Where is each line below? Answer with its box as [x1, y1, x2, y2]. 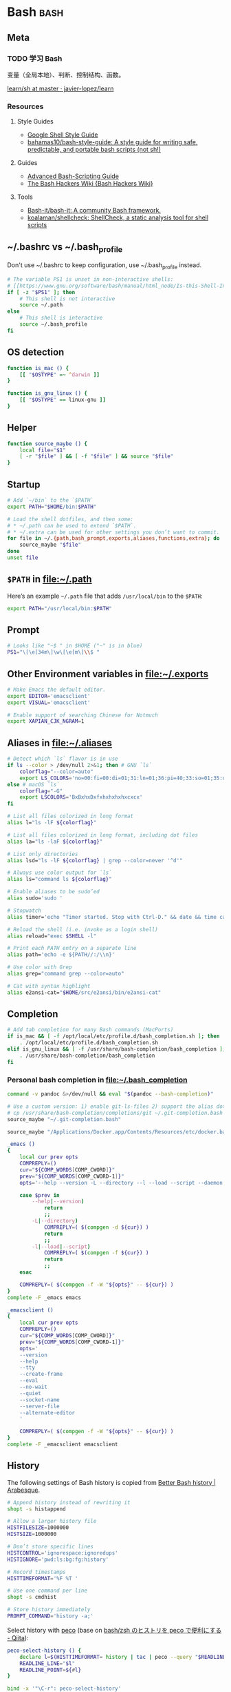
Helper [7, 422, 37, 434]
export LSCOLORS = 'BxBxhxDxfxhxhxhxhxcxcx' [19, 794, 143, 801]
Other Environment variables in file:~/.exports [7, 668, 208, 680]
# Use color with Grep [7, 964, 72, 971]
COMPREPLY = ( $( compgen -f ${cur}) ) [43, 1249, 149, 1256]
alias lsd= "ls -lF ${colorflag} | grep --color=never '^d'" [7, 857, 184, 864]
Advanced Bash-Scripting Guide [27, 172, 119, 180]
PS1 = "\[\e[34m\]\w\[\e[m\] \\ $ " [7, 649, 100, 656]
